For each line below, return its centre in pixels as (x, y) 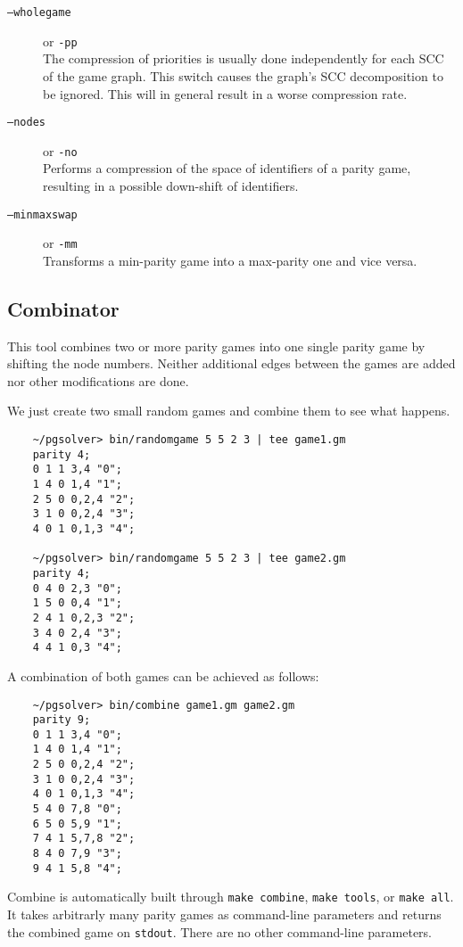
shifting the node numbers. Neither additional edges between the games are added (231, 363)
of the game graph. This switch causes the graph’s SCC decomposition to (243, 75)
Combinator (63, 308)
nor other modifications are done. (98, 380)
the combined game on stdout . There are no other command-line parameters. (220, 931)
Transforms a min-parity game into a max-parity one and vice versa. (230, 260)
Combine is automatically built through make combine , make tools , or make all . (231, 897)
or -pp (60, 41)
